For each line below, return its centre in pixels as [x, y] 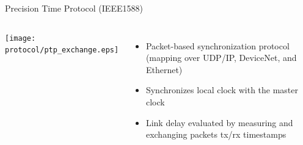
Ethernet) [164, 69]
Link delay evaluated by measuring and [219, 122]
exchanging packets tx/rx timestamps [216, 134]
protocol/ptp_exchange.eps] [62, 50]
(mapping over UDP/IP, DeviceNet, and [221, 58]
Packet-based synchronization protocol [217, 45]
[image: [20, 38]
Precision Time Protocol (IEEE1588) [74, 8]
